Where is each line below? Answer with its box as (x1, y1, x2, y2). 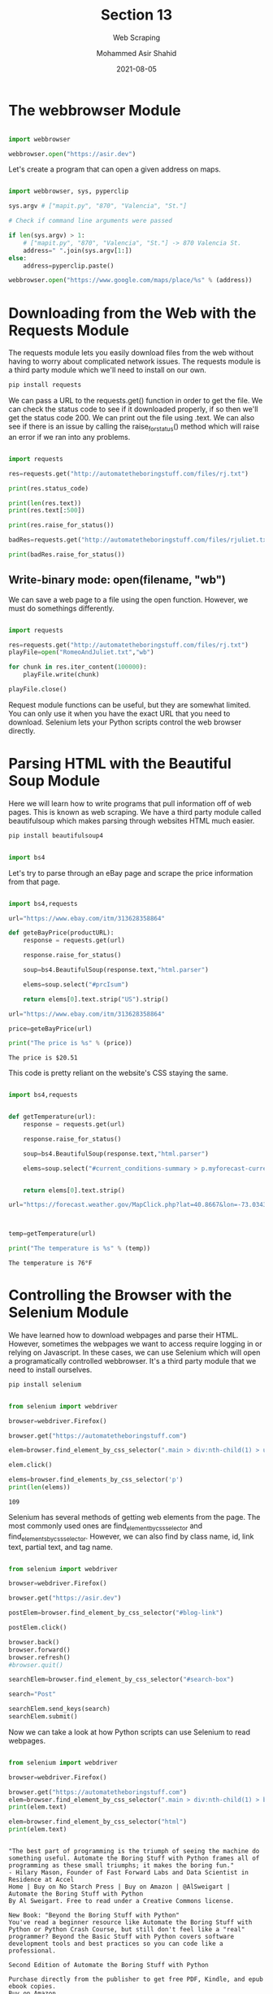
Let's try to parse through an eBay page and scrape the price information (8, 868, 253, 877)
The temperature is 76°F (8, 1259, 93, 1268)
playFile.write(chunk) (23, 671, 100, 679)
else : (8, 254, 27, 262)
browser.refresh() (8, 1653, 71, 1661)
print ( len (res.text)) (8, 498, 82, 507)
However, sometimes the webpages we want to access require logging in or (8, 1339, 262, 1348)
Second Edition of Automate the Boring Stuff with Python (8, 1961, 209, 1970)
